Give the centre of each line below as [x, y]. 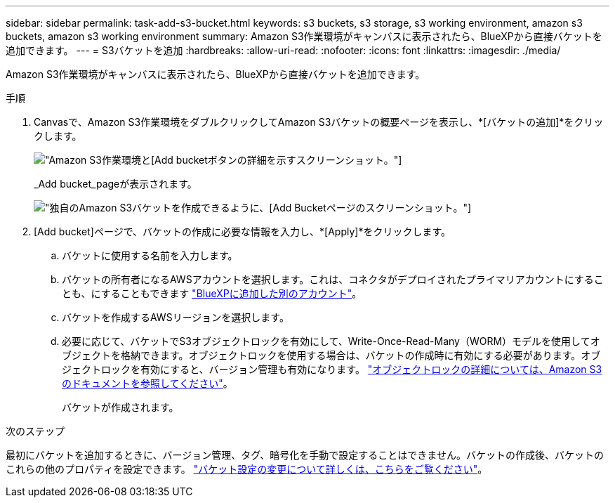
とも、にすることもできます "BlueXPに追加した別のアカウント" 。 [212, 293]
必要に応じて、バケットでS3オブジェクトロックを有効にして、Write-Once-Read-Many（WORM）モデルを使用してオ [331, 341]
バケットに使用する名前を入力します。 [150, 255]
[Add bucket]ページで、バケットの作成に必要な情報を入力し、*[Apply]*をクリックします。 [243, 231]
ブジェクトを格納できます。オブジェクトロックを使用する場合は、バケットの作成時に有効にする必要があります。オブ [331, 355]
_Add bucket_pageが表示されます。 [115, 184]
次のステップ [35, 431]
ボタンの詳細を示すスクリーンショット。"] [305, 160]
